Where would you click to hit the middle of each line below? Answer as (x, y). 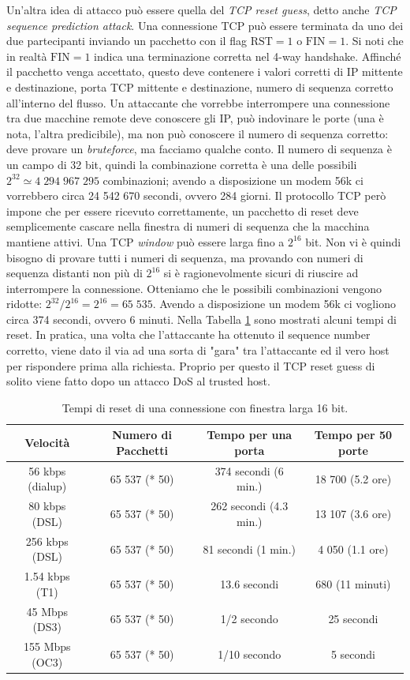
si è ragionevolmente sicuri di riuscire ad (261, 273)
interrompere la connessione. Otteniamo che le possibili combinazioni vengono (194, 288)
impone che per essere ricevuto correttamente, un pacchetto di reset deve (183, 210)
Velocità (47, 443)
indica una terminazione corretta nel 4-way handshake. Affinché (248, 56)
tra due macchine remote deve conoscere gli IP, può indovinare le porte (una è (195, 118)
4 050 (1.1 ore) (353, 549)
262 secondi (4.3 (250, 506)
